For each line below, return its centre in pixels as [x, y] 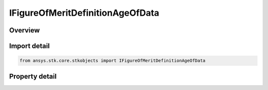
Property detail [33, 76]
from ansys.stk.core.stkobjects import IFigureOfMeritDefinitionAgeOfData [113, 61]
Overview [25, 30]
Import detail [29, 46]
